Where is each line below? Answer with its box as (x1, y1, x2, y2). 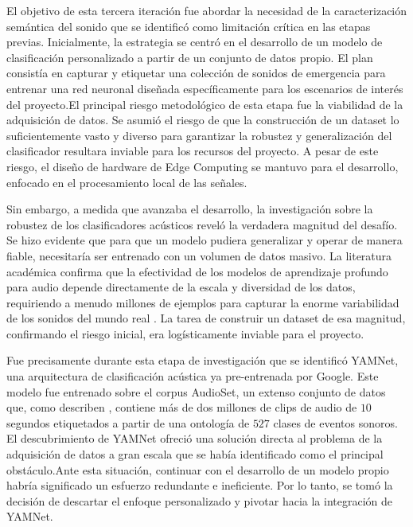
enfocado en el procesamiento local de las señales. (6, 174, 247, 190)
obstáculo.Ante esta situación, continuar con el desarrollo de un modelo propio (6, 461, 389, 478)
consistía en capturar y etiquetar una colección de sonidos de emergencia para (6, 64, 386, 81)
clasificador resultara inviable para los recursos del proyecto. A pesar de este (6, 142, 379, 159)
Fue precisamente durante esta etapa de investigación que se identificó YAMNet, (6, 352, 399, 369)
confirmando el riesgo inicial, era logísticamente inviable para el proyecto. (6, 325, 364, 342)
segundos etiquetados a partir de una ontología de (6, 414, 250, 431)
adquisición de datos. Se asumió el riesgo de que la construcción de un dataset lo (6, 111, 399, 128)
